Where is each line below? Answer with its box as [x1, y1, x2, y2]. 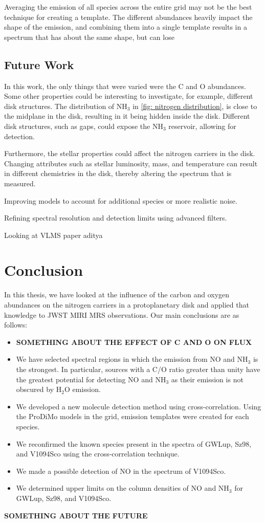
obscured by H [16, 384, 62, 395]
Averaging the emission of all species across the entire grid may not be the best [4, 2, 252, 12]
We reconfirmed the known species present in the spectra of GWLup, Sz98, [16, 438, 252, 449]
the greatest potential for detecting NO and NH [16, 374, 166, 384]
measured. [4, 178, 36, 188]
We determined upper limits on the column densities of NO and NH [16, 483, 229, 493]
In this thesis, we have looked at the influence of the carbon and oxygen [4, 289, 230, 300]
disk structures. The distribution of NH [4, 100, 127, 111]
